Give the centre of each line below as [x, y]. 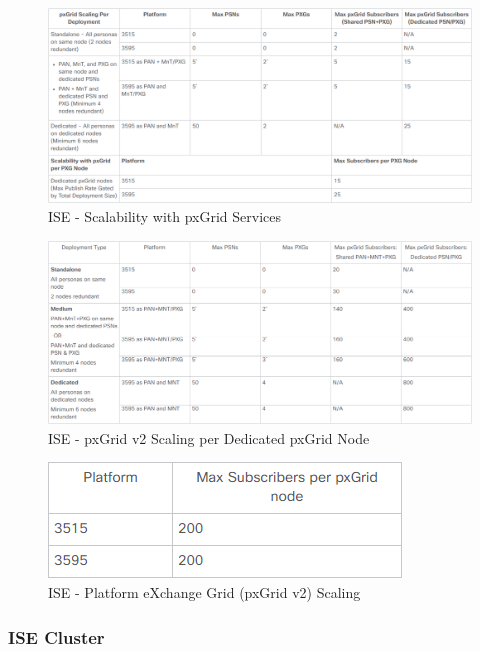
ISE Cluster [56, 636]
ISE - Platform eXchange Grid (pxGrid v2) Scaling [204, 592]
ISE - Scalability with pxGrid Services [165, 216]
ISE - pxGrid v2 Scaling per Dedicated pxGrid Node [209, 437]
